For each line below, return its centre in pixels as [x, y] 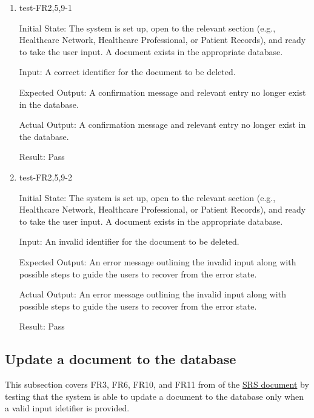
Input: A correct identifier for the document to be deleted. [127, 72]
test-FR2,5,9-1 [45, 7]
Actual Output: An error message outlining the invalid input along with [152, 294]
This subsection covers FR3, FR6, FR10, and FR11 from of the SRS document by [157, 384]
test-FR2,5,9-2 [45, 177]
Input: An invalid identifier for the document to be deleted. [129, 241]
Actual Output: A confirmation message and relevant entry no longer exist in [162, 124]
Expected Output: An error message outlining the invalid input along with [158, 261]
